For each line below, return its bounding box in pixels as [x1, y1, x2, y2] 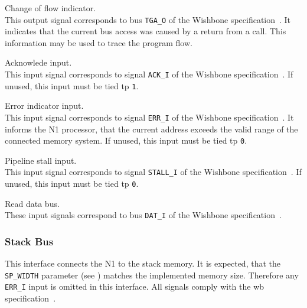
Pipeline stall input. [5, 154, 77, 166]
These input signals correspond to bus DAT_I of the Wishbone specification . [5, 209, 282, 221]
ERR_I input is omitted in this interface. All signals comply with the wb [5, 280, 264, 293]
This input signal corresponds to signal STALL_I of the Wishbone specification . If [5, 166, 302, 178]
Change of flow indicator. [5, 2, 96, 14]
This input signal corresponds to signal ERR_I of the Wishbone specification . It [5, 111, 294, 123]
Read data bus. [5, 197, 60, 209]
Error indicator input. [5, 99, 84, 112]
